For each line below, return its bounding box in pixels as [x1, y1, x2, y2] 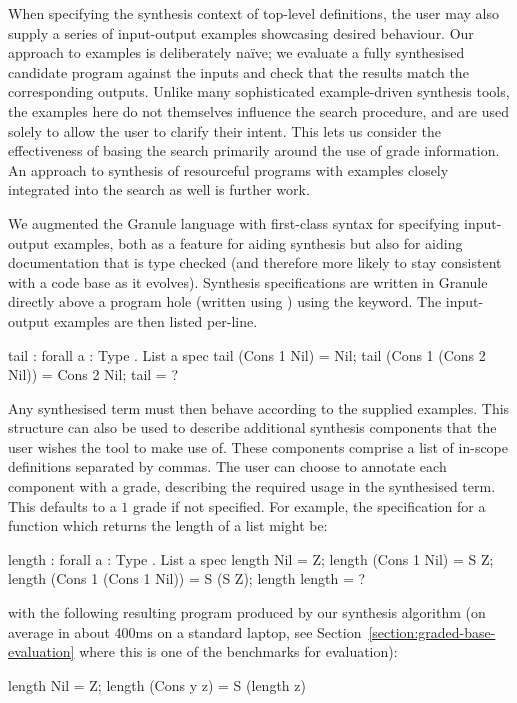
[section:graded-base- [368, 621, 496, 642]
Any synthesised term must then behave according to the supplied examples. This [8, 397, 510, 418]
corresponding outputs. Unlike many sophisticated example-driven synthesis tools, [8, 81, 510, 102]
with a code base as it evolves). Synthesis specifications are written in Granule [8, 271, 488, 292]
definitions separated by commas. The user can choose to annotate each [8, 456, 447, 477]
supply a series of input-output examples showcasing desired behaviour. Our [8, 22, 474, 43]
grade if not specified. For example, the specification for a [132, 495, 486, 516]
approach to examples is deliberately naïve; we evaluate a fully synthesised [8, 42, 465, 63]
